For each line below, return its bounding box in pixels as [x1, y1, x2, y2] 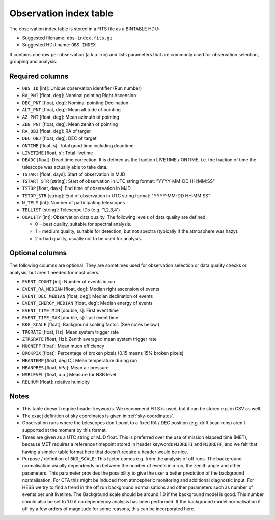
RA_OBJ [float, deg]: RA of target [22, 128, 91, 134]
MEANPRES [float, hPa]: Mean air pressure [22, 364, 109, 370]
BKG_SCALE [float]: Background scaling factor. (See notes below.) [22, 322, 160, 328]
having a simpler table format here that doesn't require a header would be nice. [22, 448, 188, 455]
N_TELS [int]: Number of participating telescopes [22, 200, 125, 206]
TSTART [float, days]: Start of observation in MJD [22, 171, 126, 177]
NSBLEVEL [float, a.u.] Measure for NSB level [22, 371, 117, 377]
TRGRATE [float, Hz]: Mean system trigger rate [22, 328, 119, 335]
